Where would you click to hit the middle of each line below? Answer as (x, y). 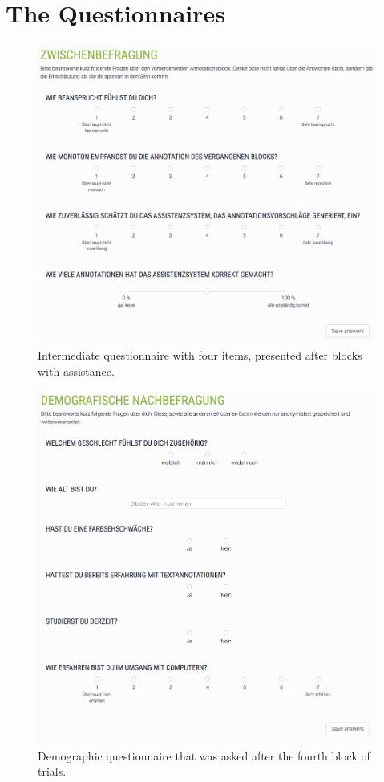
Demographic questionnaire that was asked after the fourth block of (204, 755)
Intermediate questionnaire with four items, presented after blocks (200, 355)
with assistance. (76, 371)
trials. (52, 771)
